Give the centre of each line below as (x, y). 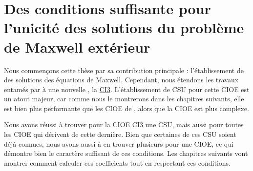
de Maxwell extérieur (77, 47)
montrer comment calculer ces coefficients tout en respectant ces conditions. (117, 162)
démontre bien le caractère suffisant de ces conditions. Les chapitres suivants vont (126, 153)
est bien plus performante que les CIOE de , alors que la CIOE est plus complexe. (126, 108)
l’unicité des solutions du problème (124, 28)
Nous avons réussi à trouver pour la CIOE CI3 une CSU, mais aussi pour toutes (124, 124)
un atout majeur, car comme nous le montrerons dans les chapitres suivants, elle (124, 99)
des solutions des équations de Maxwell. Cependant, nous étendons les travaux (121, 80)
